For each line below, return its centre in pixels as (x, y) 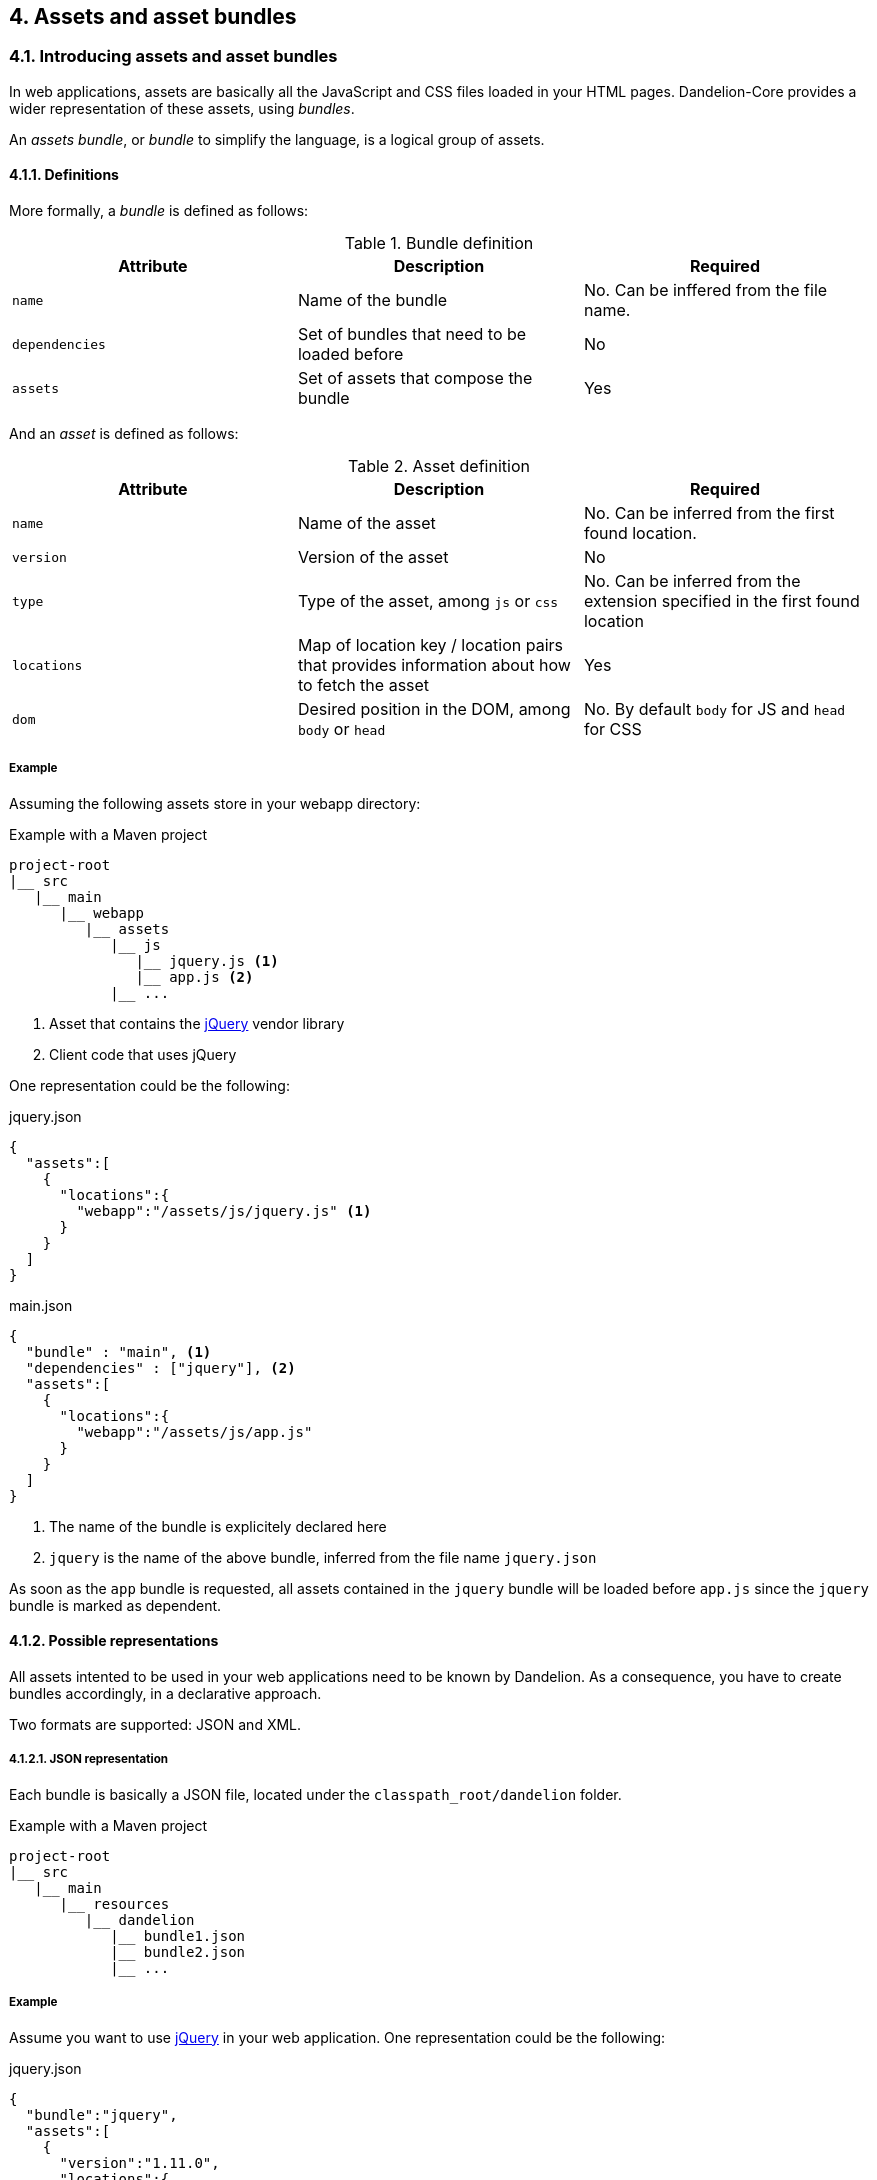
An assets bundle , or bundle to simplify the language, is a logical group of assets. (277, 139)
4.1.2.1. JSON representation (88, 1759)
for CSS (612, 729)
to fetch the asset (363, 685)
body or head (341, 729)
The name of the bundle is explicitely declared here (218, 1526)
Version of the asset (373, 557)
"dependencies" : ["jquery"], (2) (160, 1367)
